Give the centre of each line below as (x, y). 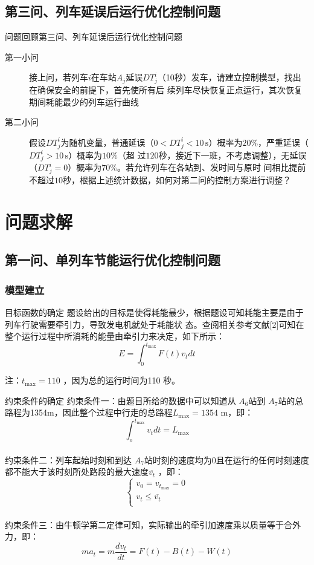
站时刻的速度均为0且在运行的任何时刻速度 (226, 459)
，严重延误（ (284, 142)
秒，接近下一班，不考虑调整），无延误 (232, 155)
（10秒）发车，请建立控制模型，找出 (229, 77)
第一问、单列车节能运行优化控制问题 (113, 260)
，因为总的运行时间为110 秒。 (122, 380)
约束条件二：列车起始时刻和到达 (68, 459)
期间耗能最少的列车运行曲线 (84, 101)
